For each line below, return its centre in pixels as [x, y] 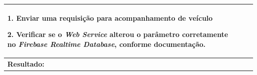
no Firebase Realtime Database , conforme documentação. [107, 44]
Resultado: [26, 63]
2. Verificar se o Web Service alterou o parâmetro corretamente [118, 34]
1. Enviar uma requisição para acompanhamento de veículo [110, 18]
